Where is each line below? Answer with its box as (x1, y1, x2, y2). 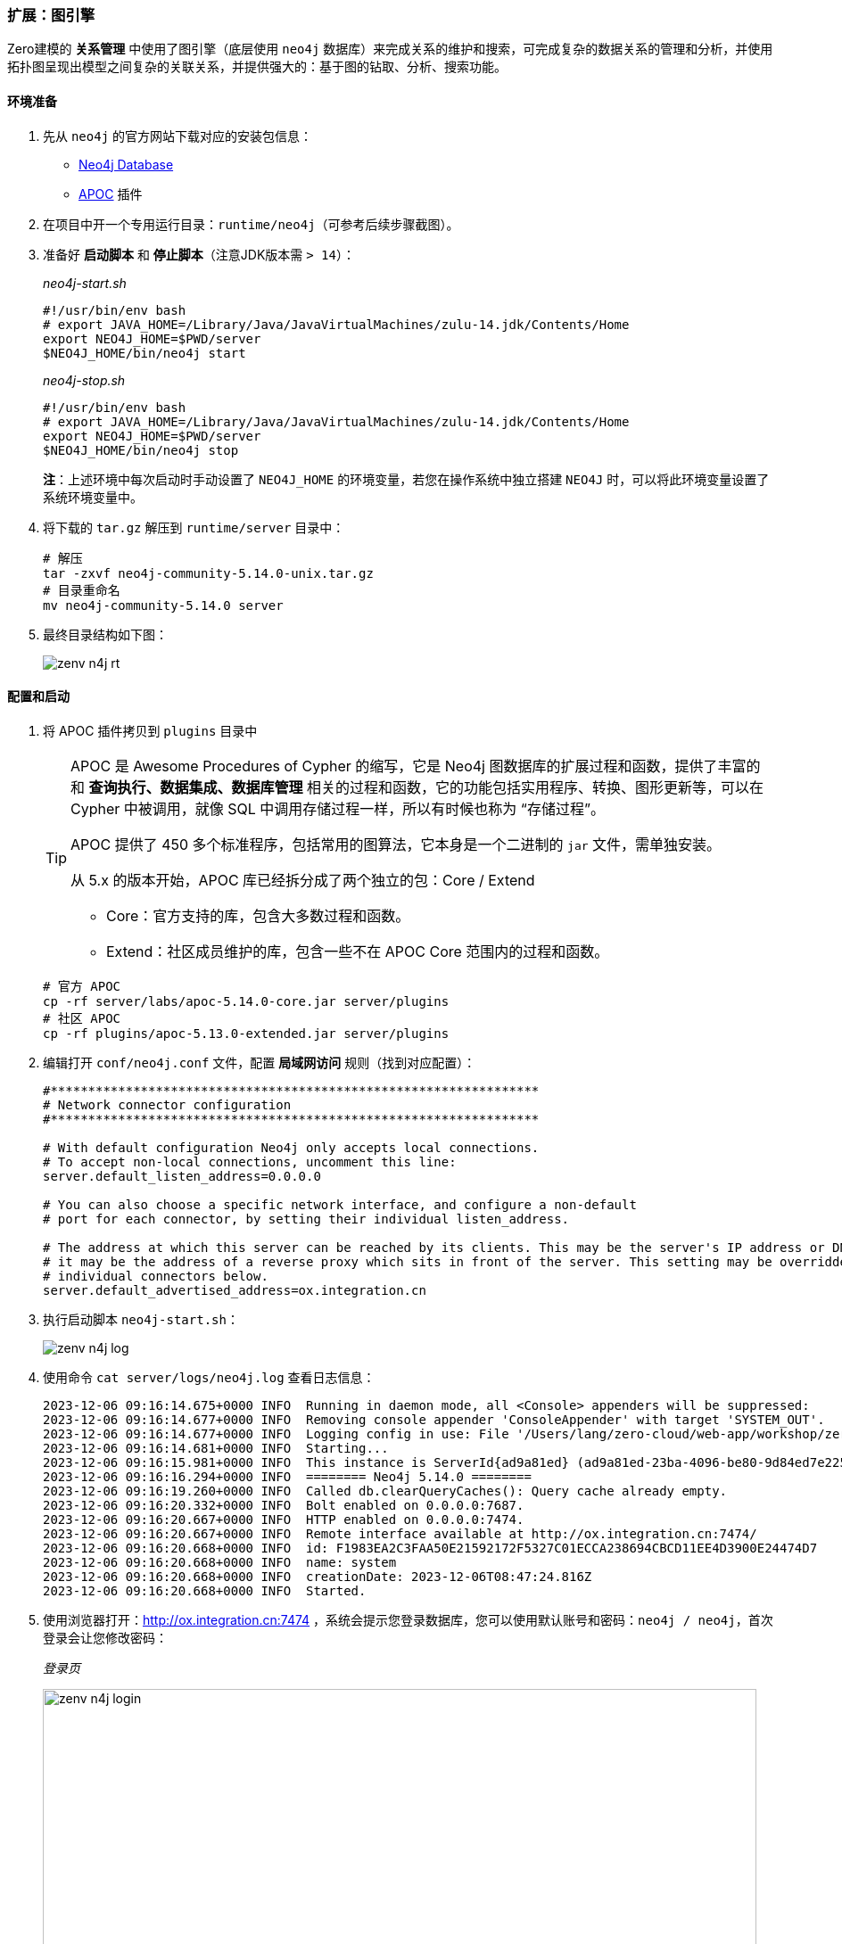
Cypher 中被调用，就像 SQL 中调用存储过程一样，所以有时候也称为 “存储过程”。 (70, 799, 605, 818)
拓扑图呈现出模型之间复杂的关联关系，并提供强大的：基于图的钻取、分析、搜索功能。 (7, 59, 507, 75)
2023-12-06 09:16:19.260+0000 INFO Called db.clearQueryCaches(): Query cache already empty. (43, 1483, 728, 1498)
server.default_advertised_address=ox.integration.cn (43, 1282, 426, 1297)
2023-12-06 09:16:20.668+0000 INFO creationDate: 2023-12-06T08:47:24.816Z (43, 1569, 592, 1584)
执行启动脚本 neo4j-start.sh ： (43, 1311, 239, 1327)
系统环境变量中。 (43, 489, 143, 505)
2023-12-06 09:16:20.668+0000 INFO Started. (43, 1583, 367, 1598)
